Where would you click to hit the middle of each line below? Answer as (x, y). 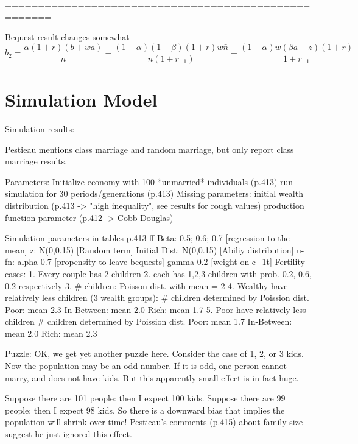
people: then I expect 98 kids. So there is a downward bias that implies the (145, 410)
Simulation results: (40, 128)
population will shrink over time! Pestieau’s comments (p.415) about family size (154, 422)
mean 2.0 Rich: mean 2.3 (51, 333)
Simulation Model (81, 100)
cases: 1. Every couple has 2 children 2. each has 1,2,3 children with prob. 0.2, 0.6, (158, 273)
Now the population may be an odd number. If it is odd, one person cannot (146, 366)
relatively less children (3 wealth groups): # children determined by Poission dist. (157, 298)
